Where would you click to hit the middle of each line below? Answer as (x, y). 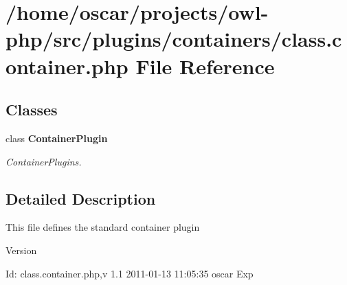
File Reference (205, 66)
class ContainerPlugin (57, 138)
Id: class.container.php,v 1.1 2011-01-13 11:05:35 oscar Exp (130, 273)
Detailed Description (81, 198)
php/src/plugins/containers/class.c (174, 39)
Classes (32, 110)
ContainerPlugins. (44, 161)
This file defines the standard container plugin (103, 227)
